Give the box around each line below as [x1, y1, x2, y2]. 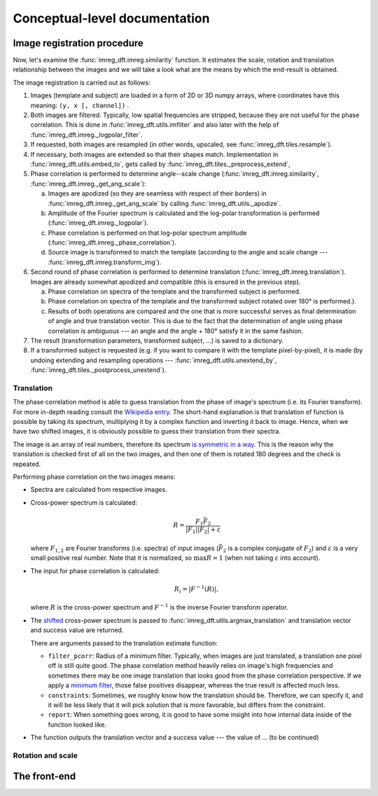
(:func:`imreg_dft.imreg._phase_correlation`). [48, 238, 176, 247]
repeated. [13, 460, 41, 468]
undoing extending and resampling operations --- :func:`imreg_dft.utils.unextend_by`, [30, 356, 277, 364]
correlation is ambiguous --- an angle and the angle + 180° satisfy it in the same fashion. [48, 327, 304, 335]
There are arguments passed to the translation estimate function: [30, 638, 218, 647]
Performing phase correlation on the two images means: [13, 473, 176, 481]
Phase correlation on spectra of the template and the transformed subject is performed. [48, 287, 301, 296]
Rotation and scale [13, 750, 78, 760]
